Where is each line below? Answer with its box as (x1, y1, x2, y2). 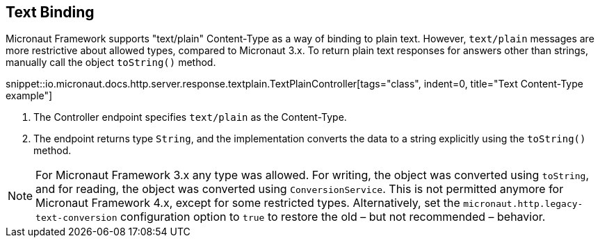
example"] (6, 90, 53, 102)
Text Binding (6, 3, 95, 21)
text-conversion (35, 212, 117, 224)
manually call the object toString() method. (6, 56, 216, 69)
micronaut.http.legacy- (463, 199, 583, 210)
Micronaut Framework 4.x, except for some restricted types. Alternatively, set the (35, 196, 460, 210)
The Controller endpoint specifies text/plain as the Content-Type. (33, 111, 347, 124)
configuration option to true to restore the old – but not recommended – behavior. (120, 210, 546, 224)
